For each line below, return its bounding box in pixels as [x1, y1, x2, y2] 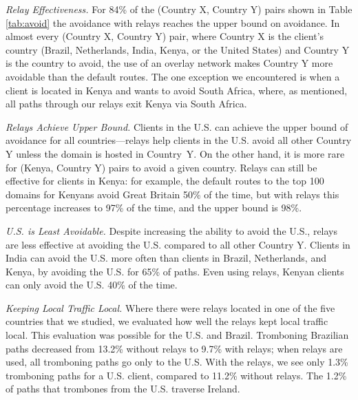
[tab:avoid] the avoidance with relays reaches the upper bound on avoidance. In [6, 15, 340, 30]
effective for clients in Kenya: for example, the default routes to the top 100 [6, 173, 324, 188]
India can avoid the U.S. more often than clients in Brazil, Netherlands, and [6, 251, 326, 265]
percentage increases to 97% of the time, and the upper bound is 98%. [6, 200, 302, 215]
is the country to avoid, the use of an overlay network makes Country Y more [6, 56, 333, 70]
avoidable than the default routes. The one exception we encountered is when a [6, 69, 340, 83]
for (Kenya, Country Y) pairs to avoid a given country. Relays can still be [6, 160, 317, 174]
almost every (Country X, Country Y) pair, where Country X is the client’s [6, 29, 324, 43]
